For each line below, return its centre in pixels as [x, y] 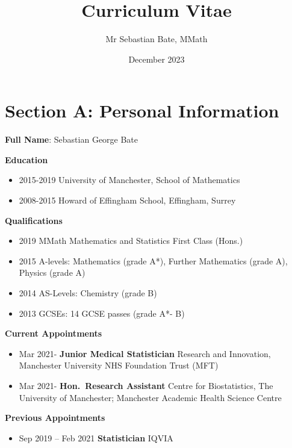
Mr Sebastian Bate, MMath [157, 39]
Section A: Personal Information [142, 110]
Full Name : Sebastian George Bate [72, 139]
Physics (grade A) [52, 272]
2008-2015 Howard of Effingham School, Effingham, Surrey [127, 200]
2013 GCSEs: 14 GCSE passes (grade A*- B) [102, 313]
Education [26, 159]
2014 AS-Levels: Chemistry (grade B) [88, 293]
